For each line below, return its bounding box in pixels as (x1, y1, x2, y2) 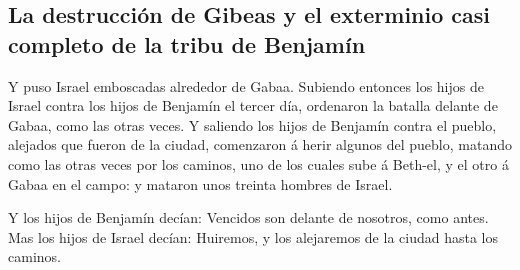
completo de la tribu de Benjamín (8, 28, 366, 59)
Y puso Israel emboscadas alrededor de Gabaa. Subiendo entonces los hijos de (8, 75, 484, 96)
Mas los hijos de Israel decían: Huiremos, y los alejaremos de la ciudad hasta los (8, 226, 498, 247)
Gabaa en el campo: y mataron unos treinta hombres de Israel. (8, 173, 393, 194)
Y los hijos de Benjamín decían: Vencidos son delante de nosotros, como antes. (8, 207, 489, 228)
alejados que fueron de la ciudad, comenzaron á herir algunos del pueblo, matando (8, 134, 512, 155)
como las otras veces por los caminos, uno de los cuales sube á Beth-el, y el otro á (8, 153, 509, 174)
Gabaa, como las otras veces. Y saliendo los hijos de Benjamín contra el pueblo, (8, 114, 497, 135)
